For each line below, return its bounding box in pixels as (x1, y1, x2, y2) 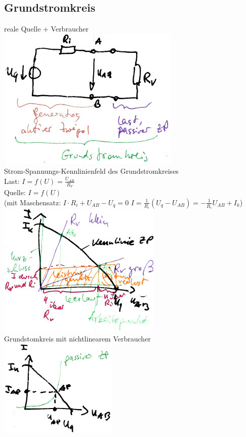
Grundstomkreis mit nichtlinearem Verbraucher (4, 333, 151, 344)
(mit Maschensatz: (4, 197, 61, 207)
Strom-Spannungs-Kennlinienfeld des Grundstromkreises (4, 166, 179, 176)
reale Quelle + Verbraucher (4, 23, 89, 34)
